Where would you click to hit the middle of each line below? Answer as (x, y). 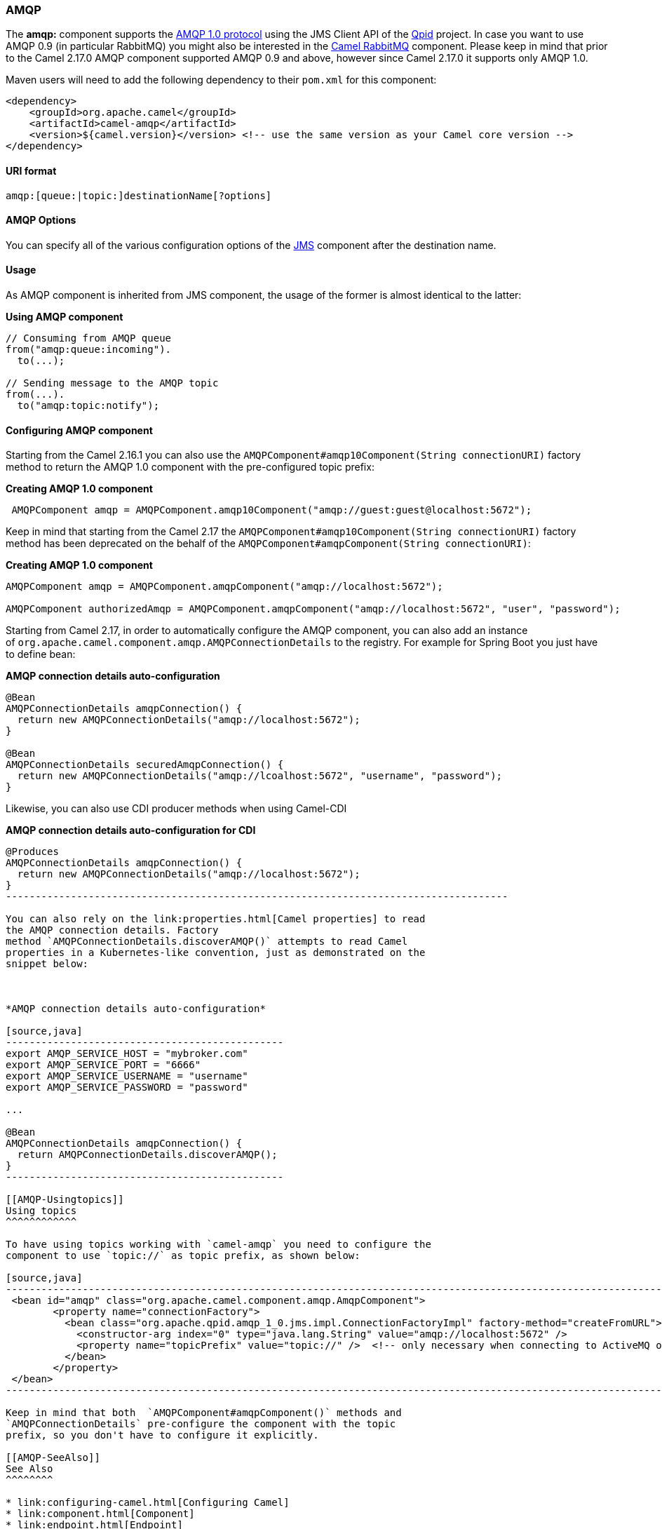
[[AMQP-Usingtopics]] (65, 1200)
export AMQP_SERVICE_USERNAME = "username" (127, 1076)
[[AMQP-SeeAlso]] (53, 1458)
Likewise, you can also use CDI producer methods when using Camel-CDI (176, 809)
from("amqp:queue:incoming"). (89, 350)
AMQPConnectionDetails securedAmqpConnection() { (145, 765)
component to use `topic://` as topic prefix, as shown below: (183, 1256)
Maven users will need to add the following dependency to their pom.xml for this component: (221, 80)
